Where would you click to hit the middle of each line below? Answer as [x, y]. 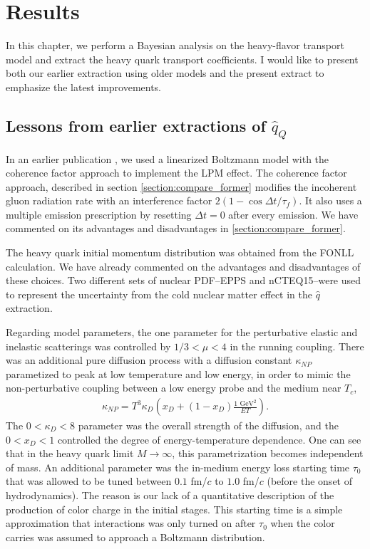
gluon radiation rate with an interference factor [109, 200]
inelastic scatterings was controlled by [88, 346]
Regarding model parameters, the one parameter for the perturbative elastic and [182, 332]
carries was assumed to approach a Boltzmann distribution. [135, 537]
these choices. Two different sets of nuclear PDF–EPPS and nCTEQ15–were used [184, 280]
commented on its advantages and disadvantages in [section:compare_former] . [176, 228]
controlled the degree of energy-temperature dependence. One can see [209, 439]
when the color [303, 523]
